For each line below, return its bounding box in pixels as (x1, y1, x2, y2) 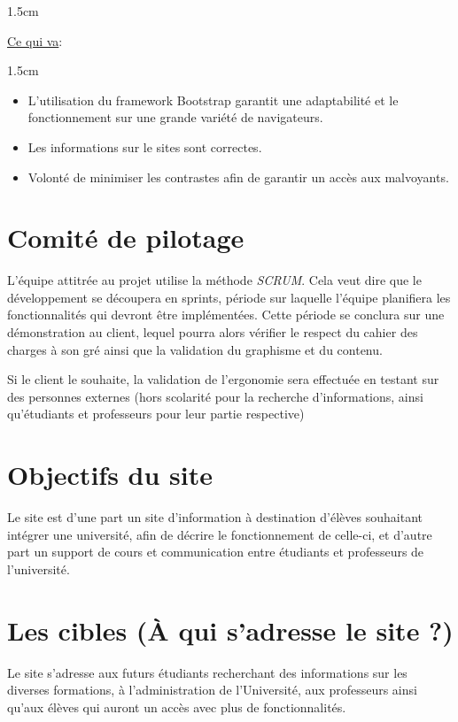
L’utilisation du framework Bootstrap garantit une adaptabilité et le (27, 90, 399, 109)
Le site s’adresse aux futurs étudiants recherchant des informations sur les (7, 663, 408, 681)
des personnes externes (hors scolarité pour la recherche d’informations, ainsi (7, 387, 423, 405)
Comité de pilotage (7, 219, 245, 256)
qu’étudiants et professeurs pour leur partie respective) (7, 404, 305, 423)
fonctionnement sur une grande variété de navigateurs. (27, 108, 323, 127)
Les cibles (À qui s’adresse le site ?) (7, 611, 454, 648)
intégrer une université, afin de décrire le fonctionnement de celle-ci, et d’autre (7, 525, 432, 543)
